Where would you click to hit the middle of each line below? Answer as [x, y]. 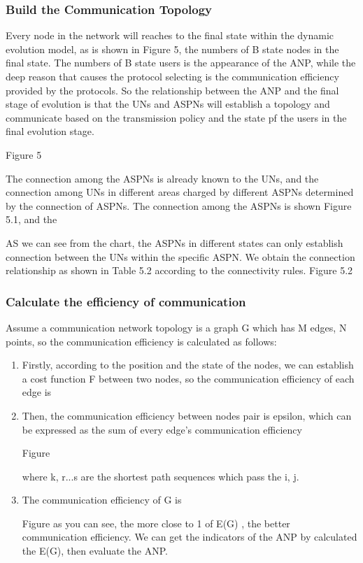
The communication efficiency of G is [102, 500]
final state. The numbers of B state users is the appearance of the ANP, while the [181, 63]
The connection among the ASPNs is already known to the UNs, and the [162, 178]
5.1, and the [31, 219]
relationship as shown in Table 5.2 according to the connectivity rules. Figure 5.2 [179, 270]
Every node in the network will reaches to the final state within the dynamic [170, 35]
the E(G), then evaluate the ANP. [95, 551]
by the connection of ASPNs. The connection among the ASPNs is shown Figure [179, 205]
